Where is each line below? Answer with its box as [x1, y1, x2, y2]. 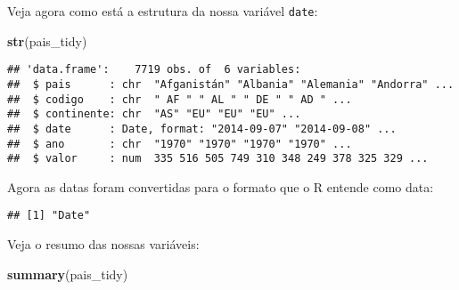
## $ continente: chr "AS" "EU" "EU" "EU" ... [7, 108, 301, 121]
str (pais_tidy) [7, 31, 87, 50]
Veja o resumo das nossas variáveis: [7, 235, 200, 254]
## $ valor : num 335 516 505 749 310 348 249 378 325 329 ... [7, 152, 429, 165]
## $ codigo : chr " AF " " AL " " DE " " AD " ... [7, 93, 352, 106]
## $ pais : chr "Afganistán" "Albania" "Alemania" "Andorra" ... [7, 77, 455, 91]
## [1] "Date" [7, 209, 91, 222]
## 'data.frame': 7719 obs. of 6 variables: [7, 63, 301, 77]
